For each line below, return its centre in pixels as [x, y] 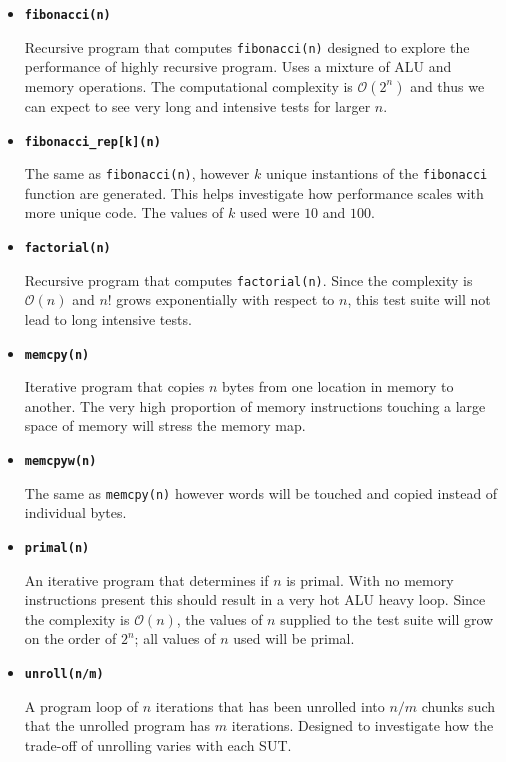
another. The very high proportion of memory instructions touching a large [255, 405]
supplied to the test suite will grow [387, 618]
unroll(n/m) [64, 673]
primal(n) [57, 547]
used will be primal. [294, 638]
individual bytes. [75, 512]
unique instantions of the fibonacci [376, 173]
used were [269, 212]
